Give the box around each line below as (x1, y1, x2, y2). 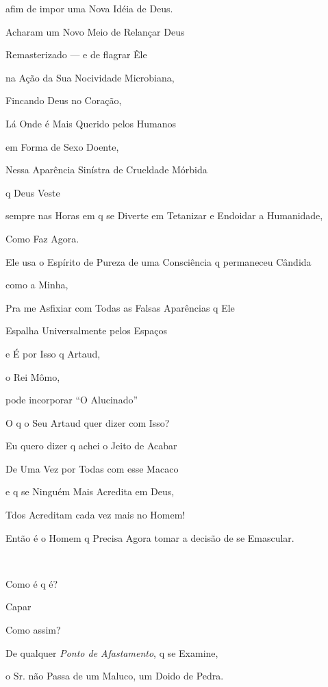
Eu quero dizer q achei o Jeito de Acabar (5, 438, 177, 453)
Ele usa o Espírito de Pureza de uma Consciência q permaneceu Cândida (5, 254, 312, 268)
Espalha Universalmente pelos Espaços (5, 323, 168, 338)
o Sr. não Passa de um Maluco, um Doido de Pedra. (5, 669, 224, 683)
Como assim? (5, 623, 61, 637)
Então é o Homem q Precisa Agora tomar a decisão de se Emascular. (5, 530, 294, 545)
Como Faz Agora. (5, 231, 79, 245)
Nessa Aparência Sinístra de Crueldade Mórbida (5, 162, 207, 177)
